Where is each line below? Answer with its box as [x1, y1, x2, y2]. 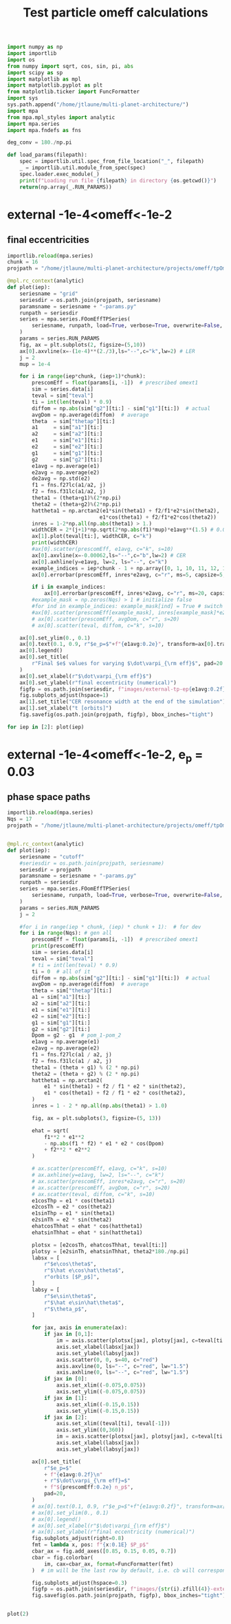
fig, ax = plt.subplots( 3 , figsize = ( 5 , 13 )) [32, 1114, 162, 1122]
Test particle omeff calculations [23, 5, 208, 21]
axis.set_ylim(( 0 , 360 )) [56, 1427, 125, 1433]
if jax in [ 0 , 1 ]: [43, 1331, 94, 1338]
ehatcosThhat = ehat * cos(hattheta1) [32, 1223, 143, 1230]
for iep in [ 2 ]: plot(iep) [7, 724, 85, 730]
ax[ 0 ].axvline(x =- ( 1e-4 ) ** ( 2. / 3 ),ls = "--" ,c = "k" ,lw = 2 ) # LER [19, 347, 195, 355]
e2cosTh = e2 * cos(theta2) [32, 1204, 112, 1211]
